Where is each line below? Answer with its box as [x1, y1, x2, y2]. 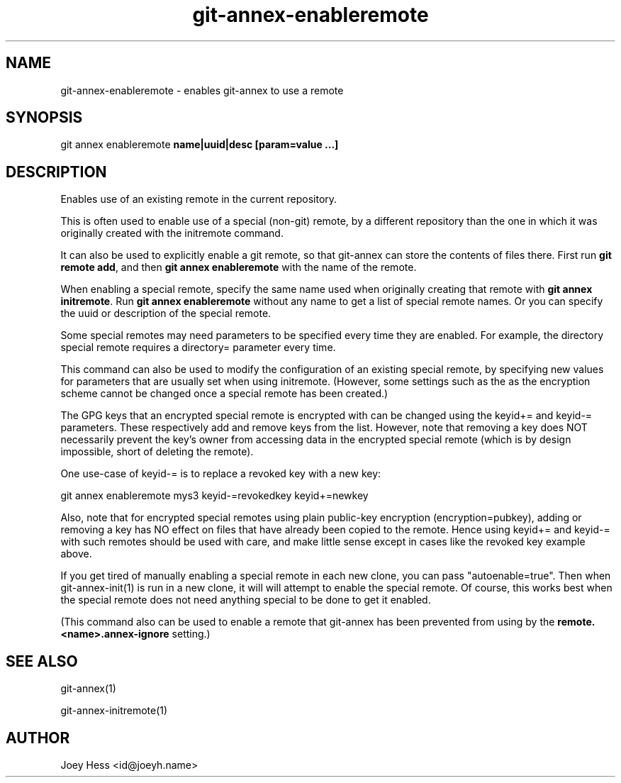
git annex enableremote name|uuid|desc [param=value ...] [60, 138, 339, 151]
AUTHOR [6, 728, 70, 747]
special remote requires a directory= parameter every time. [60, 341, 336, 354]
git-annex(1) [60, 682, 116, 695]
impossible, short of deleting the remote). [60, 445, 254, 458]
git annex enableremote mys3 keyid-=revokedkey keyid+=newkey [60, 489, 369, 502]
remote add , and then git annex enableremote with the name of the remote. [60, 261, 417, 274]
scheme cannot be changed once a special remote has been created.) [60, 387, 388, 400]
